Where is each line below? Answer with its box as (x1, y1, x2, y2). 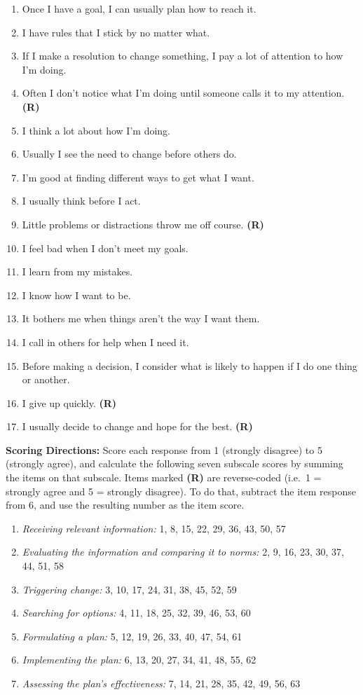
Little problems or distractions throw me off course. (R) (22, 216, 264, 231)
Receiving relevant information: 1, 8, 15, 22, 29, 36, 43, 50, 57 (22, 521, 286, 535)
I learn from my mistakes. (22, 264, 133, 279)
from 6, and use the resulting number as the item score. (6, 497, 245, 512)
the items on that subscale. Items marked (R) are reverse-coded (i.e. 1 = (6, 470, 322, 485)
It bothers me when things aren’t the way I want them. (22, 311, 260, 326)
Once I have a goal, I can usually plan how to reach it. (22, 1, 256, 15)
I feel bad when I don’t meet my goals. (22, 240, 189, 255)
